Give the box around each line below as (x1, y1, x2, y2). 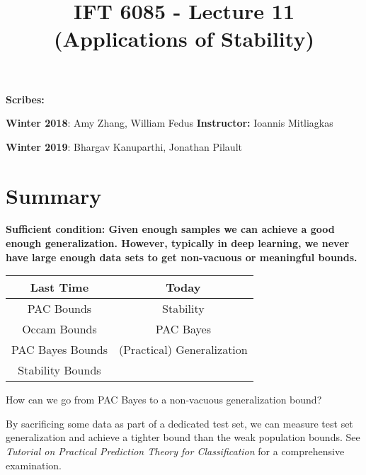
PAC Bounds (27, 300, 92, 317)
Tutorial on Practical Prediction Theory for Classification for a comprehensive (6, 444, 345, 459)
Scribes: (6, 91, 45, 106)
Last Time (30, 279, 89, 296)
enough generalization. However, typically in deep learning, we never (6, 236, 350, 251)
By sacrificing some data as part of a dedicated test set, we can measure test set (6, 416, 353, 430)
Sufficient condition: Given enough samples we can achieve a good (6, 222, 335, 236)
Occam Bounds (22, 321, 97, 338)
